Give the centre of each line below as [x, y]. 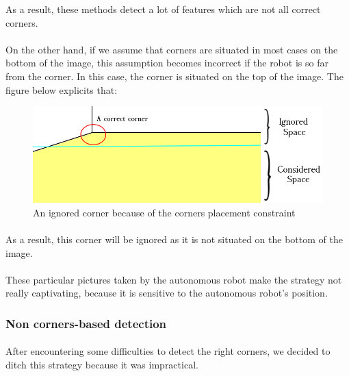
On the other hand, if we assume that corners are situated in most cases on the [172, 49]
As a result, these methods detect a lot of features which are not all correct [163, 9]
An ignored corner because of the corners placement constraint [164, 212]
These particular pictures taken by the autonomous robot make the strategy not [174, 279]
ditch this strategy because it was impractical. [102, 365]
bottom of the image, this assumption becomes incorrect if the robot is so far [167, 63]
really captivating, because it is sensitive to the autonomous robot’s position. [167, 293]
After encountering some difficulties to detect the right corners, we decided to [168, 351]
